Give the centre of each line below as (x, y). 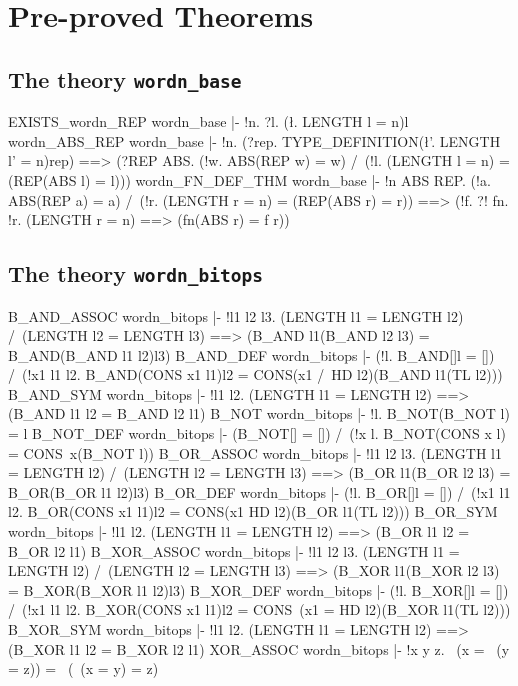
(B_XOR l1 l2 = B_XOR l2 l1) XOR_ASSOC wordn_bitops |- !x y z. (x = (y (259, 648)
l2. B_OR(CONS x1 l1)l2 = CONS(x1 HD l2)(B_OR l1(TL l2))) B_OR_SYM (253, 511)
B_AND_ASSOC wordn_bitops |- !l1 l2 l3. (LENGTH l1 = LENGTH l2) (236, 315)
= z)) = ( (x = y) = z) (83, 668)
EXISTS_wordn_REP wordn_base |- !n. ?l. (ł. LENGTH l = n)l (208, 121)
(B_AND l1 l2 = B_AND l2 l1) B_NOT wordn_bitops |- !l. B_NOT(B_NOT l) (259, 413)
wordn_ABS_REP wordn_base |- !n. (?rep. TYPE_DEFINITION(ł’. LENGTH (254, 140)
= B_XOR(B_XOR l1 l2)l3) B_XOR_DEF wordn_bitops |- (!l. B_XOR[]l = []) (258, 589)
